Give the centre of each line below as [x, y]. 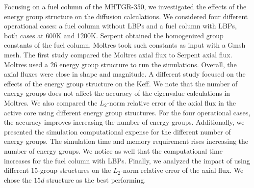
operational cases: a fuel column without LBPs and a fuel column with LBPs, [120, 26]
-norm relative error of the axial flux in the [172, 102]
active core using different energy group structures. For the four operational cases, [127, 112]
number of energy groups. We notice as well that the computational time [113, 150]
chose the [18, 179]
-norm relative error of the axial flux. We [182, 170]
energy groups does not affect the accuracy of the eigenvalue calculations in [117, 93]
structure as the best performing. [96, 179]
